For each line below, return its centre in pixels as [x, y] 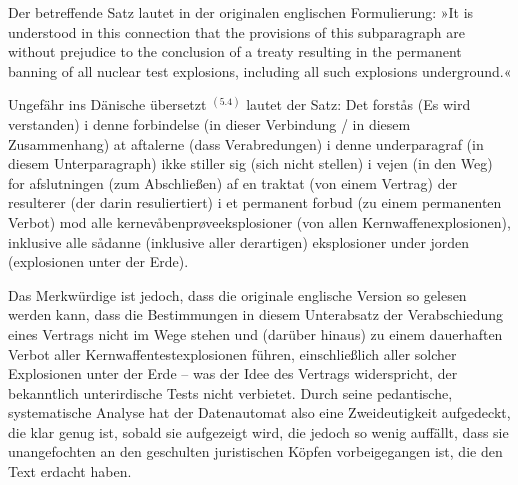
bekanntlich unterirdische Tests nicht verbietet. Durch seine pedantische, [230, 392]
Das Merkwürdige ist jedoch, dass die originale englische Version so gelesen [237, 294]
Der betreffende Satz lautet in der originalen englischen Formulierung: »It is [241, 12]
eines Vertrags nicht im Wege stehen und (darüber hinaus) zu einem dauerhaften [255, 333]
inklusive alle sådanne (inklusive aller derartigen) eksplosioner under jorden [239, 241]
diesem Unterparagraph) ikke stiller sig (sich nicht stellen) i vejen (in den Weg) [250, 163]
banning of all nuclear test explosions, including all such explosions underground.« [260, 70]
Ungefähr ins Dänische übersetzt [107, 104]
